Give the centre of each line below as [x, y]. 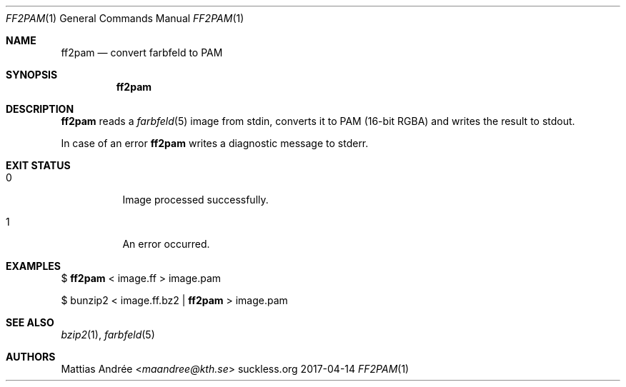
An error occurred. [166, 244]
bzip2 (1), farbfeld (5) [108, 335]
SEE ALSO [30, 322]
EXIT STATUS [38, 165]
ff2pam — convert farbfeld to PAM [142, 52]
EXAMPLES [33, 266]
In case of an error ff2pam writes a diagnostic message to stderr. [215, 143]
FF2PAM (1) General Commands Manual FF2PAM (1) [125, 18]
